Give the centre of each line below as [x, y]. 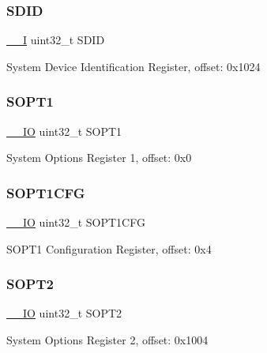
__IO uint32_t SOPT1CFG [76, 222]
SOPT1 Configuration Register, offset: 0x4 [109, 248]
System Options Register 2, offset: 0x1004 [107, 340]
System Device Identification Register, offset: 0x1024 [133, 66]
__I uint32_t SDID [56, 40]
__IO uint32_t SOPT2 [64, 313]
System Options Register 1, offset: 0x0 [99, 158]
